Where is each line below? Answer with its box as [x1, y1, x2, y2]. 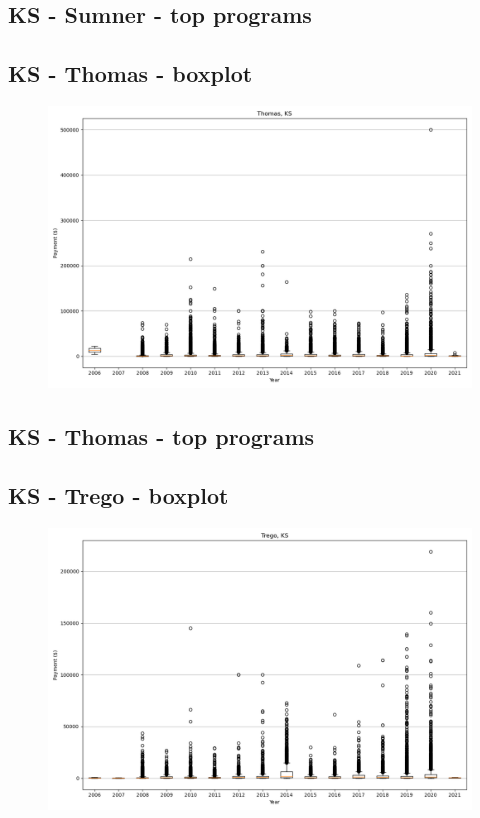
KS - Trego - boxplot [8, 480, 229, 511]
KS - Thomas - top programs [8, 421, 315, 452]
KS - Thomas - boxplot [8, 58, 253, 89]
